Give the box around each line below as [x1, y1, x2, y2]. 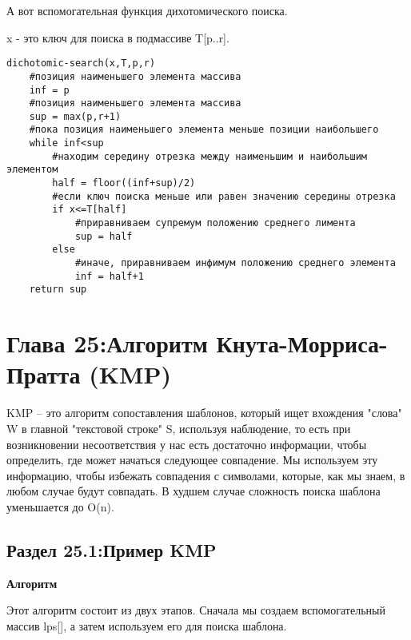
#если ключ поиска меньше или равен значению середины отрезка [52, 190, 396, 202]
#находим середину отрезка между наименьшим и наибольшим [52, 150, 368, 162]
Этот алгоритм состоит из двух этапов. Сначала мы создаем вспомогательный [6, 602, 385, 618]
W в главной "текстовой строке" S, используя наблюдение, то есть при [6, 419, 351, 436]
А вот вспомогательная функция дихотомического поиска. [6, 2, 288, 18]
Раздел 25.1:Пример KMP [6, 537, 217, 562]
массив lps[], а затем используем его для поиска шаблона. [6, 617, 287, 634]
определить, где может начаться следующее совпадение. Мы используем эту [6, 451, 378, 468]
